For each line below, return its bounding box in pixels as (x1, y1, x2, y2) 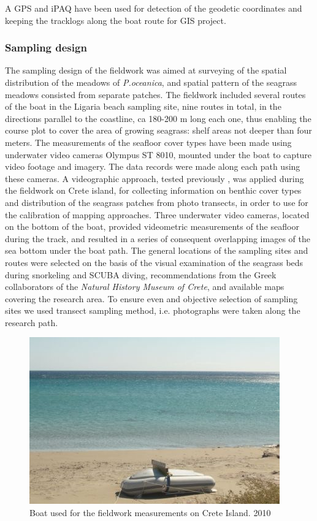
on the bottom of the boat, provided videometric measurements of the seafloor (5, 220, 299, 233)
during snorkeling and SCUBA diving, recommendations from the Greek (5, 268, 277, 281)
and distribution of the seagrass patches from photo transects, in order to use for (5, 196, 308, 208)
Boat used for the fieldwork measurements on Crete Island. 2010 (29, 506, 271, 519)
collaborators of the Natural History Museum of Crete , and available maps (5, 280, 285, 293)
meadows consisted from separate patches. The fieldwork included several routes (5, 88, 306, 101)
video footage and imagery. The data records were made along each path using (5, 160, 300, 173)
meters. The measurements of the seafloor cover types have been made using (5, 135, 292, 148)
